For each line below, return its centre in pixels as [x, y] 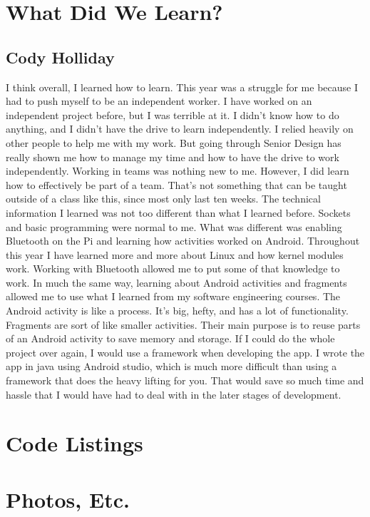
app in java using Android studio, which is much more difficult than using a [171, 366]
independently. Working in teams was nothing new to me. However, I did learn [178, 171]
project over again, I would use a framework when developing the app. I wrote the [185, 352]
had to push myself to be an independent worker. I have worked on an [159, 101]
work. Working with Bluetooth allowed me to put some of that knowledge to [173, 268]
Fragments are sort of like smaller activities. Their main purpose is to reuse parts [183, 324]
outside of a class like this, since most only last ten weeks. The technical [163, 199]
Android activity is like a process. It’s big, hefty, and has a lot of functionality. [177, 311]
